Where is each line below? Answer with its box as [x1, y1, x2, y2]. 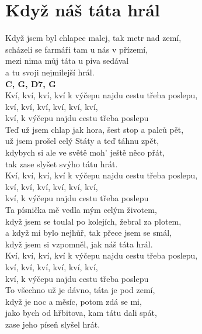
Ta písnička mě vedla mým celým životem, [5, 204, 157, 216]
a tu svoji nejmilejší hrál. [5, 66, 95, 78]
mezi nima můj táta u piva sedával [5, 54, 129, 67]
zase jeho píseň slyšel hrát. [5, 318, 100, 330]
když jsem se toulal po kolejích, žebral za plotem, [5, 215, 182, 227]
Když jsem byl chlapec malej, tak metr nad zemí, [5, 32, 182, 44]
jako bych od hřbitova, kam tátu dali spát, [5, 307, 157, 319]
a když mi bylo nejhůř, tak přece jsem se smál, [5, 226, 172, 239]
